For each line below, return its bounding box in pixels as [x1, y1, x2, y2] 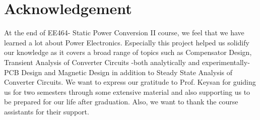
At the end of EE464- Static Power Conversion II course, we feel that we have [4, 27, 244, 38]
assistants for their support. [4, 106, 89, 116]
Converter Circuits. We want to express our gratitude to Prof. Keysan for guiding [4, 77, 256, 87]
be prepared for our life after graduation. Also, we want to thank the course [4, 96, 238, 107]
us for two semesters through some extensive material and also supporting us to [4, 86, 250, 97]
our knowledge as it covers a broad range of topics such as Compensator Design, [4, 47, 252, 57]
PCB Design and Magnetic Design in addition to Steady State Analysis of [4, 67, 232, 77]
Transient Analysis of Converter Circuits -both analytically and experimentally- [4, 56, 250, 67]
